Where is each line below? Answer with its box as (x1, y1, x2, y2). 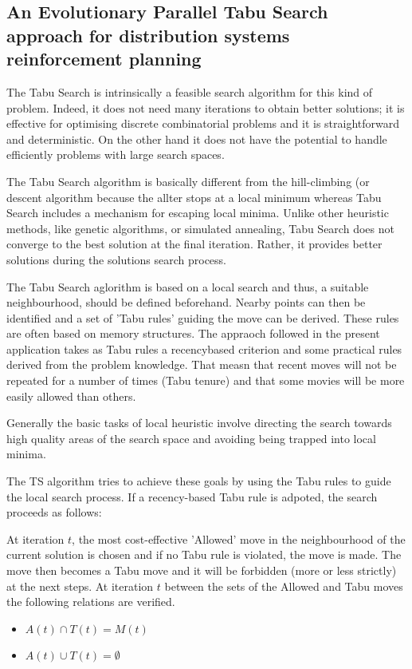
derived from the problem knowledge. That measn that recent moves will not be (6, 356, 397, 373)
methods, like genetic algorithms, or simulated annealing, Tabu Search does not (6, 220, 394, 236)
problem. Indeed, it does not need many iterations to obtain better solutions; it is (6, 99, 405, 116)
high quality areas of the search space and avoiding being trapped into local (6, 430, 376, 446)
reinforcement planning (6, 46, 202, 71)
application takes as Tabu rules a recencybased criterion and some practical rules (6, 340, 402, 357)
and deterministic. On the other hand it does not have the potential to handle (6, 130, 387, 147)
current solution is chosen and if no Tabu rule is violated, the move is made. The (6, 546, 402, 563)
